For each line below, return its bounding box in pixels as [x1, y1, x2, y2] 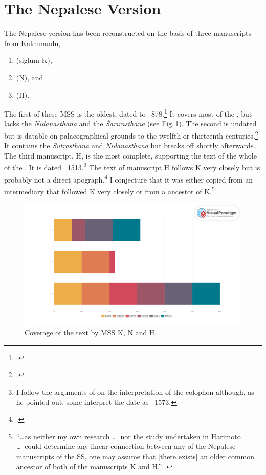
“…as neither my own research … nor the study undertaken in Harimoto [16, 431, 241, 441]
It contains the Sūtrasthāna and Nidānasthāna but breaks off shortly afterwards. [4, 140, 256, 151]
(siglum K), [16, 55, 52, 65]
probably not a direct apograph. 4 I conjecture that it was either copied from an [4, 172, 253, 185]
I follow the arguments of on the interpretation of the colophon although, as [16, 387, 254, 397]
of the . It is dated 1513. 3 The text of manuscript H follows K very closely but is [4, 161, 260, 173]
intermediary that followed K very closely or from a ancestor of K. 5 [4, 184, 215, 196]
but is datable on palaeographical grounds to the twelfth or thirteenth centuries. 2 [4, 128, 258, 141]
